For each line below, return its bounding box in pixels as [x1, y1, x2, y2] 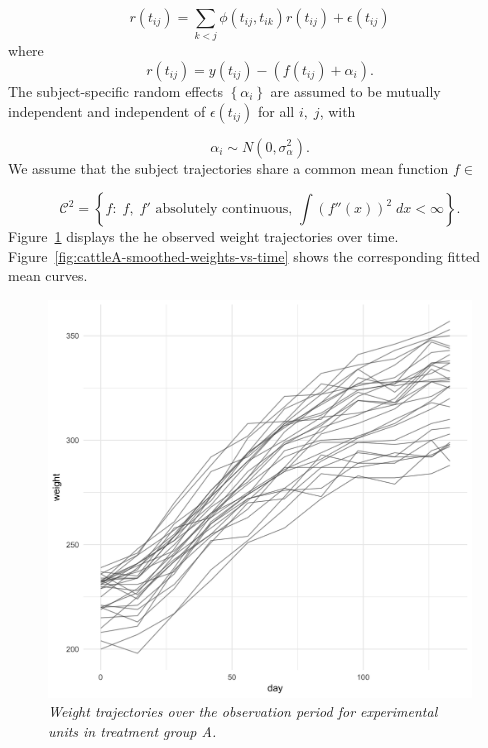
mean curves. [8, 265, 88, 286]
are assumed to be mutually [270, 80, 441, 101]
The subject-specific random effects [8, 80, 223, 101]
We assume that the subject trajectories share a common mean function [8, 157, 449, 178]
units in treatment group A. [48, 720, 217, 741]
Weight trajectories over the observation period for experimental [48, 701, 438, 722]
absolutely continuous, [155, 202, 293, 217]
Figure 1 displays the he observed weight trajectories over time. [8, 226, 399, 247]
